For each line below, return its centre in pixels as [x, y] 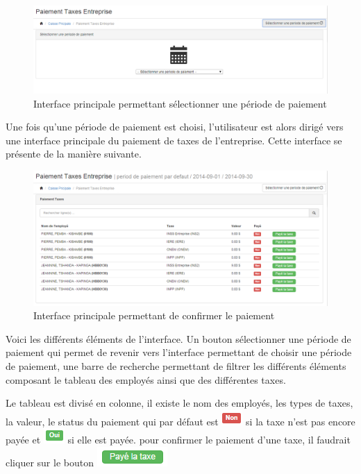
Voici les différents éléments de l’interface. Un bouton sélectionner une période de [178, 338]
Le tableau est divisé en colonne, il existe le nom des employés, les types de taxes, [179, 403]
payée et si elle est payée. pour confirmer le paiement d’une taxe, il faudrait [178, 440]
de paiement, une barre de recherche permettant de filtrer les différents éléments [176, 366]
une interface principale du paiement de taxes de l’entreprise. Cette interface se [174, 140]
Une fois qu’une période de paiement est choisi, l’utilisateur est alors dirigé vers [175, 127]
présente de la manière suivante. [74, 154]
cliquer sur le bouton [50, 463]
